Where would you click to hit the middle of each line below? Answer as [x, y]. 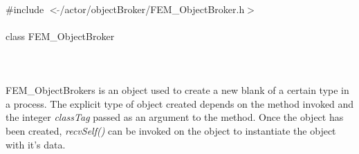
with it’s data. [36, 144]
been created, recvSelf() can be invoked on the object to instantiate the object [171, 130]
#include [25, 9]
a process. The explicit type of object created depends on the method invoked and [180, 103]
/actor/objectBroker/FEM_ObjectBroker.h [152, 9]
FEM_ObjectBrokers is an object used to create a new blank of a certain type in [177, 90]
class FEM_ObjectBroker [60, 36]
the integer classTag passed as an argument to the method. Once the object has [175, 117]
